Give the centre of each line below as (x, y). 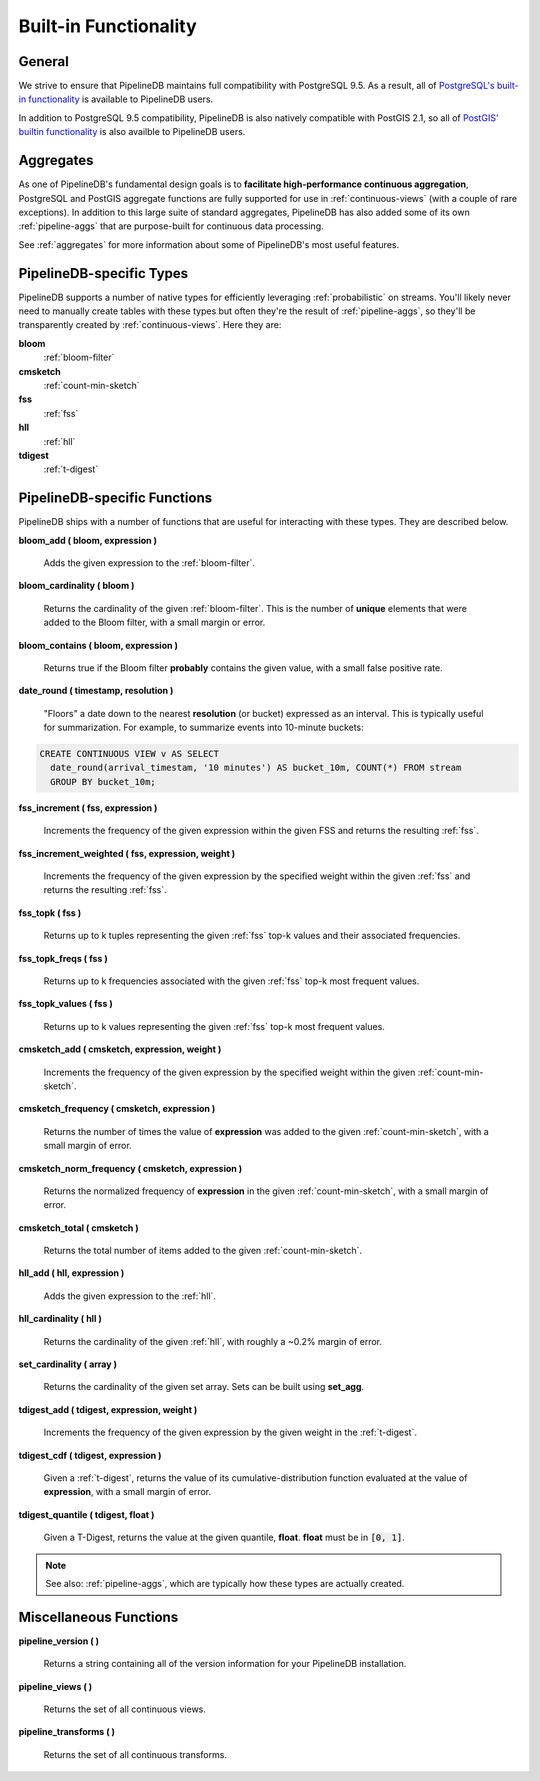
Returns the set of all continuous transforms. (135, 1754)
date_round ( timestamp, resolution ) (96, 691)
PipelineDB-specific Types (103, 273)
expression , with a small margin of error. (127, 1492)
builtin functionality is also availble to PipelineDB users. (132, 132)
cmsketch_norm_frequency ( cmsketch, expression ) (130, 1168)
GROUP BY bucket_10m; (103, 781)
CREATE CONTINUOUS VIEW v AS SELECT (129, 754)
